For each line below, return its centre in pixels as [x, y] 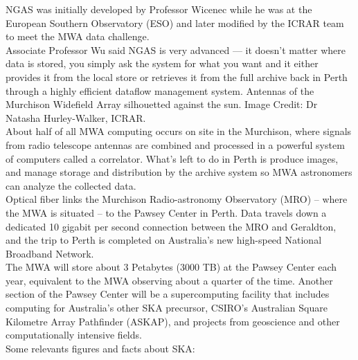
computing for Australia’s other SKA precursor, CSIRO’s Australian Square [167, 308]
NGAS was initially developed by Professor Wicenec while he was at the [159, 9]
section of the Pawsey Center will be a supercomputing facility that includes [168, 294]
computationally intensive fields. [74, 335]
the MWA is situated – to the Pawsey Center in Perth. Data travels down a [166, 212]
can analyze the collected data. [71, 185]
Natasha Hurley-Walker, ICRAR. [76, 117]
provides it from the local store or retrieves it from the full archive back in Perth [177, 76]
